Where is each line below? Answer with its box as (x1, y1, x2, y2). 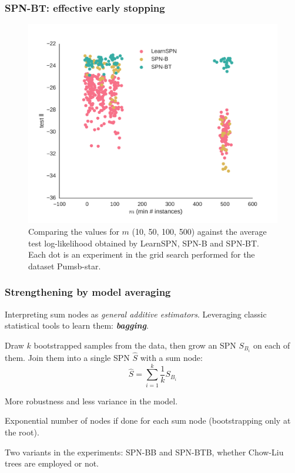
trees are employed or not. (5, 457, 99, 469)
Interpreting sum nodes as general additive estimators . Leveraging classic (5, 308, 267, 320)
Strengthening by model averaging (5, 285, 171, 299)
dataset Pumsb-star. (28, 259, 101, 272)
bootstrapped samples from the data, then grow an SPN (33, 339, 236, 351)
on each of (253, 339, 290, 351)
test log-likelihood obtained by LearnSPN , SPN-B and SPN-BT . (28, 237, 259, 249)
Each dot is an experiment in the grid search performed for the (28, 248, 255, 261)
